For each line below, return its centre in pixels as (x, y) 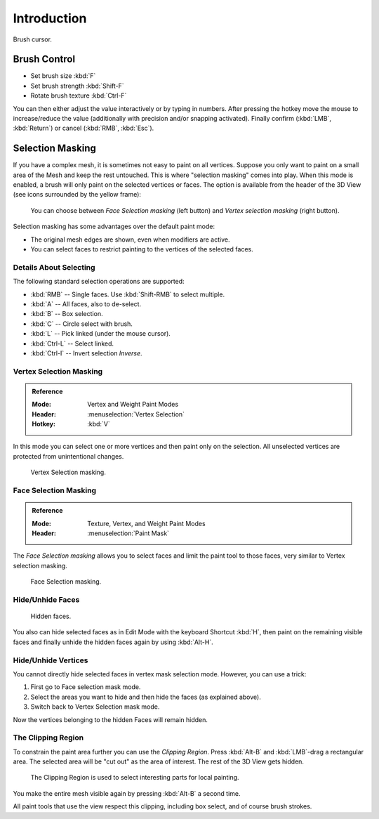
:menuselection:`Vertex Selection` (136, 414)
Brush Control (44, 59)
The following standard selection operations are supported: (99, 282)
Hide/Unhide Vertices (51, 660)
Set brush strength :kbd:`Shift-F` (77, 86)
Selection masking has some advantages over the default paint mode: (114, 227)
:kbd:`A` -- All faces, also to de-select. (86, 304)
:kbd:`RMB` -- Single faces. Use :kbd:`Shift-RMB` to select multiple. (127, 294)
